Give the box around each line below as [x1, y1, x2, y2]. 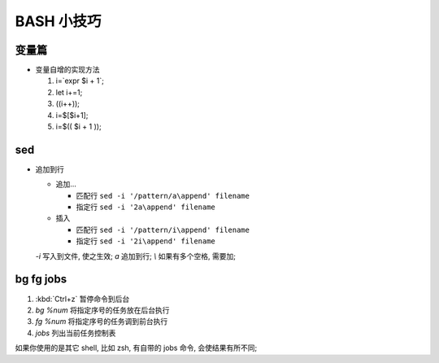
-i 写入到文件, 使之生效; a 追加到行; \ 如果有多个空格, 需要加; [35, 251, 236, 260]
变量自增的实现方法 [35, 65, 100, 75]
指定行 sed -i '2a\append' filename [76, 202, 215, 212]
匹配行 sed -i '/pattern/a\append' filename [76, 190, 250, 200]
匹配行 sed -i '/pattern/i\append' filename [76, 225, 250, 234]
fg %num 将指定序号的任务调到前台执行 [35, 317, 168, 326]
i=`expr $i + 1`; [55, 76, 105, 85]
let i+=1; [55, 87, 83, 97]
